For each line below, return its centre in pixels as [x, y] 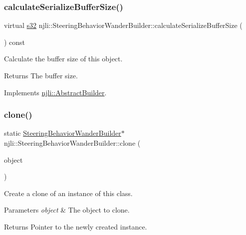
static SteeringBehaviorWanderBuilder [63, 133]
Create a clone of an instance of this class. [68, 193]
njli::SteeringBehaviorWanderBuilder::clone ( [72, 143]
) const [15, 42]
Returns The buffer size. [41, 75]
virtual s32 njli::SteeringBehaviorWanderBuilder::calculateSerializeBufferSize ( [123, 25]
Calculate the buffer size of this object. [63, 59]
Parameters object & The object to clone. [67, 210]
